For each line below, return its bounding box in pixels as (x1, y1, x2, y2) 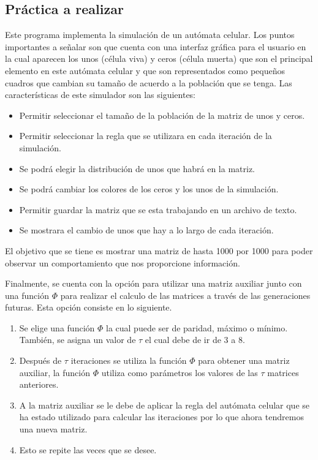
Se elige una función (19, 321, 95, 334)
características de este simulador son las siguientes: (5, 88, 196, 101)
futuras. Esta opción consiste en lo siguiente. (5, 301, 172, 314)
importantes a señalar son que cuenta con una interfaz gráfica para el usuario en (5, 40, 306, 53)
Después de (19, 354, 62, 367)
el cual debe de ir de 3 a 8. (145, 333, 245, 346)
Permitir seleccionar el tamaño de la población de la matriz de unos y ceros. (19, 108, 305, 121)
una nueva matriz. (19, 423, 88, 435)
